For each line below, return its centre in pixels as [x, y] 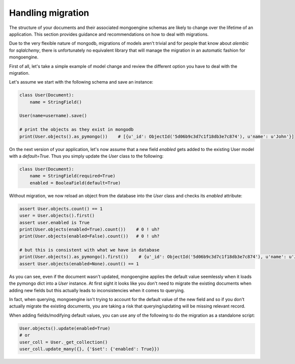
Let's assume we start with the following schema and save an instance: [81, 82]
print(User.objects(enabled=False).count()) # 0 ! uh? [89, 236]
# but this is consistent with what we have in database [89, 250]
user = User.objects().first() [57, 216]
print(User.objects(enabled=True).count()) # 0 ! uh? [89, 229]
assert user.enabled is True [55, 222]
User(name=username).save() [53, 116]
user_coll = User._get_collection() [64, 342]
